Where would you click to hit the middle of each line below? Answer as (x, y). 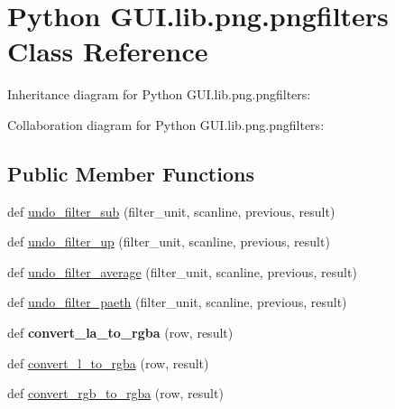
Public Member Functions (131, 173)
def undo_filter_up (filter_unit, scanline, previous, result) (169, 242)
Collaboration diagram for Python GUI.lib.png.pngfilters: (166, 124)
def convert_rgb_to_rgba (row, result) (115, 393)
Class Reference (108, 51)
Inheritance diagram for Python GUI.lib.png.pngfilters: (159, 94)
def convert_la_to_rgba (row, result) (120, 333)
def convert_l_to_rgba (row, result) (108, 363)
